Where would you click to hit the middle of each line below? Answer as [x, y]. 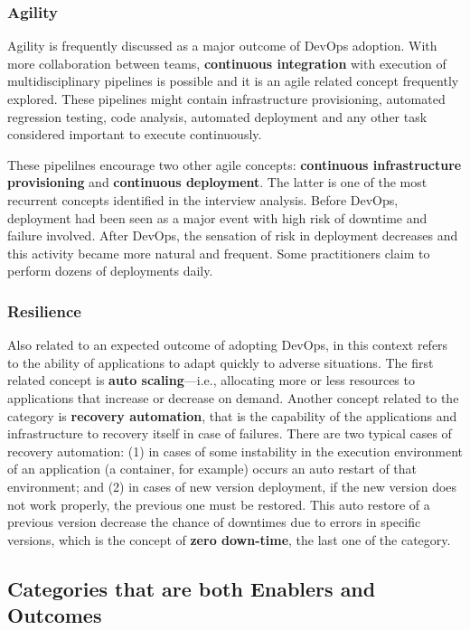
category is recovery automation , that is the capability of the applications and [232, 415]
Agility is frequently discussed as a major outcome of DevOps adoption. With [222, 46]
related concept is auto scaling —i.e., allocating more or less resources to [211, 380]
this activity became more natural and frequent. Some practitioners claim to [219, 253]
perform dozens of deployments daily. [110, 271]
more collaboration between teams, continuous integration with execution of [227, 63]
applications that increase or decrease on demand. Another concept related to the [233, 397]
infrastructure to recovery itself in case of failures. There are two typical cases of [230, 433]
